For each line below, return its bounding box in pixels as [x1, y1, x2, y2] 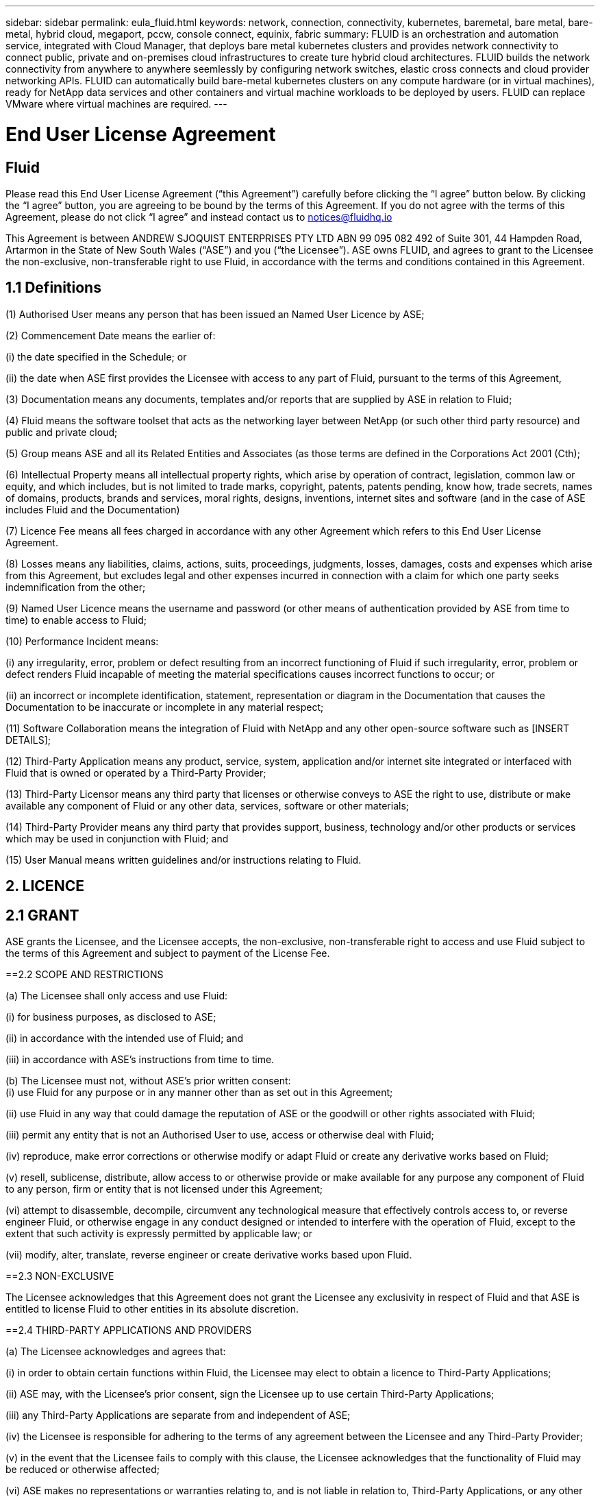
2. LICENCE [5, 877, 84, 895]
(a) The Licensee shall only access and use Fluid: [5, 990, 228, 1002]
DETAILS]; [5, 733, 51, 746]
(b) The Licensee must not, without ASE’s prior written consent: [5, 1075, 291, 1087]
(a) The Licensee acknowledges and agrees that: [5, 1346, 226, 1358]
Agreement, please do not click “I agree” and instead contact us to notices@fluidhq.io [5, 210, 392, 223]
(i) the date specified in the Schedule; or [5, 350, 187, 363]
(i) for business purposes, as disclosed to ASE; [5, 1011, 216, 1023]
